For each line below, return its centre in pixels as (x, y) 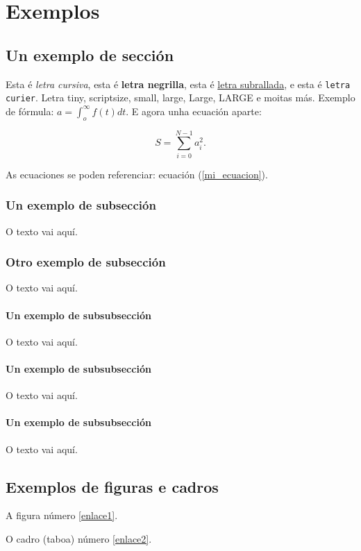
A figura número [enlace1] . (62, 515)
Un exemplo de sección (90, 54)
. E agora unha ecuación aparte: (194, 111)
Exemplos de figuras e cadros (112, 486)
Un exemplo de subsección (81, 205)
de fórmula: (30, 111)
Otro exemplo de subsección (86, 262)
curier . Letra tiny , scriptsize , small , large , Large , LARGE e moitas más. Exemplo (180, 98)
